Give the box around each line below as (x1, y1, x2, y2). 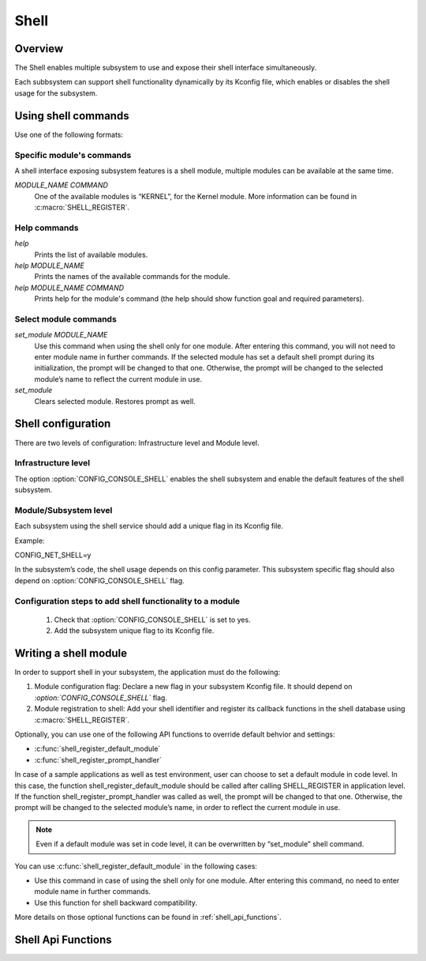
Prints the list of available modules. (34, 250, 148, 259)
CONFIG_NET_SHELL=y (14, 550, 92, 560)
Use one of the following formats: (14, 130, 124, 139)
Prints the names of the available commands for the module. (34, 272, 230, 281)
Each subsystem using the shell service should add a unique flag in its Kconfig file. (14, 522, 284, 531)
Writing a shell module (14, 646, 128, 660)
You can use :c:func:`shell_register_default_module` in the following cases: (14, 861, 258, 871)
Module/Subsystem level (14, 504, 113, 515)
